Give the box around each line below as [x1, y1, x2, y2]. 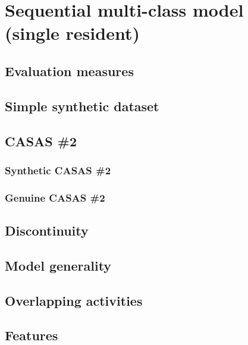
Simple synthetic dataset [5, 96, 159, 115]
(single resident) [5, 21, 140, 45]
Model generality [5, 256, 112, 274]
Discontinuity [5, 221, 89, 239]
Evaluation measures [5, 61, 134, 80]
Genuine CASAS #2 [5, 190, 105, 205]
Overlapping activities [5, 291, 143, 309]
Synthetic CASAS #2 [5, 162, 111, 177]
